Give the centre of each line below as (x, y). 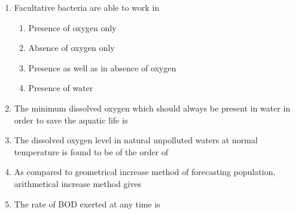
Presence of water (61, 88)
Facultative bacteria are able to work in (86, 7)
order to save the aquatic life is (71, 120)
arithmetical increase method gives (77, 183)
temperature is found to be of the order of (91, 151)
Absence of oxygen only (72, 48)
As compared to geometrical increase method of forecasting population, (145, 172)
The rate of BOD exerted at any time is (87, 204)
